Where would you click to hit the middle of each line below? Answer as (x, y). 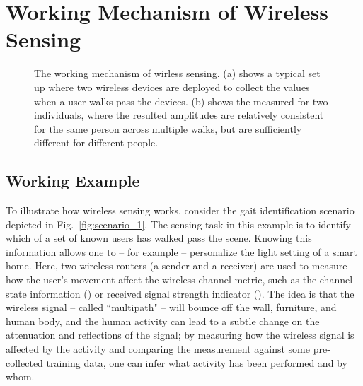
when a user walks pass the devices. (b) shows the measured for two (181, 101)
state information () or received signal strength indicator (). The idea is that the (180, 293)
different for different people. (96, 142)
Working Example (73, 181)
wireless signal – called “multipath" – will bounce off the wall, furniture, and (171, 307)
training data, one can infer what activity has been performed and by (197, 362)
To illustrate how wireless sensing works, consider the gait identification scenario (180, 210)
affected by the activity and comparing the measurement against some (158, 349)
